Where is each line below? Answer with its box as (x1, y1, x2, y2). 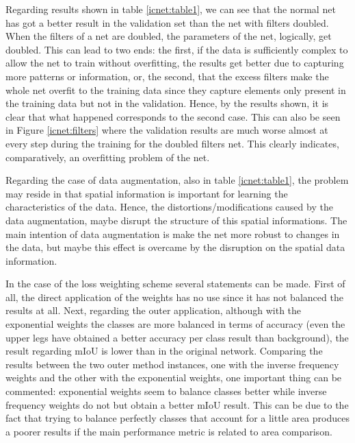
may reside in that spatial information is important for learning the (5, 186, 288, 200)
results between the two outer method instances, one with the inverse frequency (5, 357, 339, 371)
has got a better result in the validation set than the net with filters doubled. (5, 15, 329, 29)
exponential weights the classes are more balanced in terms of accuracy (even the (5, 317, 345, 331)
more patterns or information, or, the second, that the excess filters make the (5, 69, 329, 83)
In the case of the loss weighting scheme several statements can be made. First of (5, 276, 345, 291)
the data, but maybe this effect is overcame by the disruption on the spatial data (5, 240, 345, 254)
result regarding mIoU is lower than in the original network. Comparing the (5, 344, 323, 358)
